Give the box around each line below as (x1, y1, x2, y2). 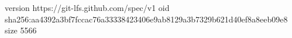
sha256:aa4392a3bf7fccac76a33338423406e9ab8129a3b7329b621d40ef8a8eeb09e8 (5, 13, 288, 25)
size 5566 (5, 24, 37, 36)
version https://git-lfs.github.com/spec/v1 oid (5, 2, 170, 13)
